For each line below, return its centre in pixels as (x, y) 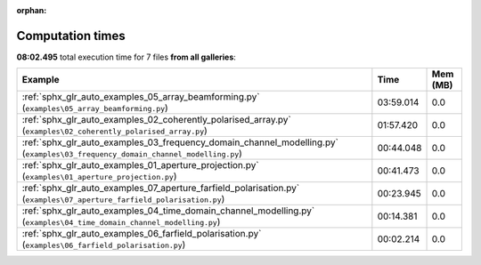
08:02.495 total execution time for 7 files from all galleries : (126, 57)
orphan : (32, 10)
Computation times (71, 36)
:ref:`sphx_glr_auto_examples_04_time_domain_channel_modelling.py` (168, 211)
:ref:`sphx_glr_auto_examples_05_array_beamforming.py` (141, 97)
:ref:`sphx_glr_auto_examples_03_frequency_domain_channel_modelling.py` (180, 142)
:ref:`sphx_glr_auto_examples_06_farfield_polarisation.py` (142, 234)
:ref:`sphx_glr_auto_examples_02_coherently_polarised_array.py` (156, 120)
